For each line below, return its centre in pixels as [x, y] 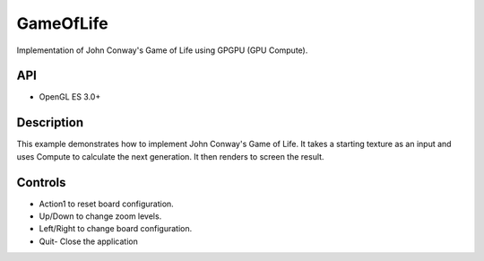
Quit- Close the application [88, 241]
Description [50, 122]
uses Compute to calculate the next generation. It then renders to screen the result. [170, 156]
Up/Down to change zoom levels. [100, 216]
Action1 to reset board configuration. [106, 204]
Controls [41, 183]
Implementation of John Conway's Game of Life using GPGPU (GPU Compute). [162, 50]
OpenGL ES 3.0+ [70, 97]
